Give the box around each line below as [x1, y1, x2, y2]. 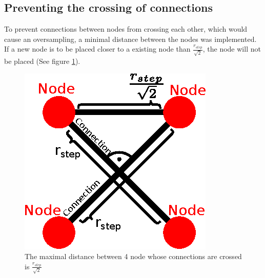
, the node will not [202, 43, 261, 54]
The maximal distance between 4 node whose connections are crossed [25, 251, 242, 262]
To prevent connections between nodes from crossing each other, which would [4, 24, 248, 34]
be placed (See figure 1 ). [4, 56, 80, 66]
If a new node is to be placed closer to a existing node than [4, 43, 191, 54]
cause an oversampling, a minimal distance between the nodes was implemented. [4, 33, 257, 44]
